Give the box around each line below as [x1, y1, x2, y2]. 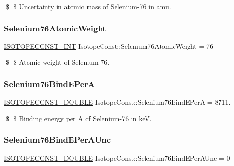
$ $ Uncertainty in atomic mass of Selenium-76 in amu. [5, 1, 171, 11]
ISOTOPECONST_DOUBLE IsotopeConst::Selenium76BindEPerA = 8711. [4, 97, 231, 107]
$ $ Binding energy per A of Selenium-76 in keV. [5, 113, 152, 123]
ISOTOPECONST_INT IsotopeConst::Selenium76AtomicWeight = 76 [4, 41, 214, 51]
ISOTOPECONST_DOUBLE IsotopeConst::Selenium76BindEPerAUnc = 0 [4, 152, 230, 163]
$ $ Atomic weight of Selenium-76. [5, 57, 110, 67]
